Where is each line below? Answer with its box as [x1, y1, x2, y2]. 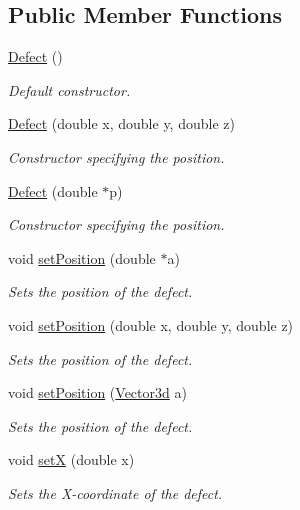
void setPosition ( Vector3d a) [8, 382, 187, 403]
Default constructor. [8, 79, 131, 100]
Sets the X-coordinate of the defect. [8, 482, 223, 503]
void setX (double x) [8, 449, 135, 470]
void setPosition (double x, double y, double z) [8, 314, 294, 335]
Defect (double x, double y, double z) [8, 113, 235, 134]
